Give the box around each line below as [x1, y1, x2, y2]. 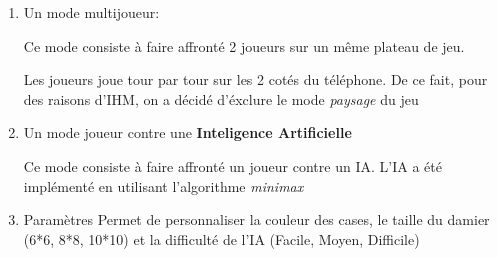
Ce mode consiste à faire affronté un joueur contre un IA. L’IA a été [23, 155, 442, 176]
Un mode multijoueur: [23, 2, 160, 22]
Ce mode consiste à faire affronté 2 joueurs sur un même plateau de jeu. [23, 35, 465, 56]
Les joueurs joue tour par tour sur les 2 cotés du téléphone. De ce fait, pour [23, 69, 488, 90]
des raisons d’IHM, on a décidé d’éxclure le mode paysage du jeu [23, 88, 419, 109]
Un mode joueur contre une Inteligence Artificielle [23, 122, 352, 143]
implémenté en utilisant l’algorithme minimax [23, 175, 304, 196]
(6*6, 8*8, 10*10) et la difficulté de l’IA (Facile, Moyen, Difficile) [23, 228, 420, 249]
